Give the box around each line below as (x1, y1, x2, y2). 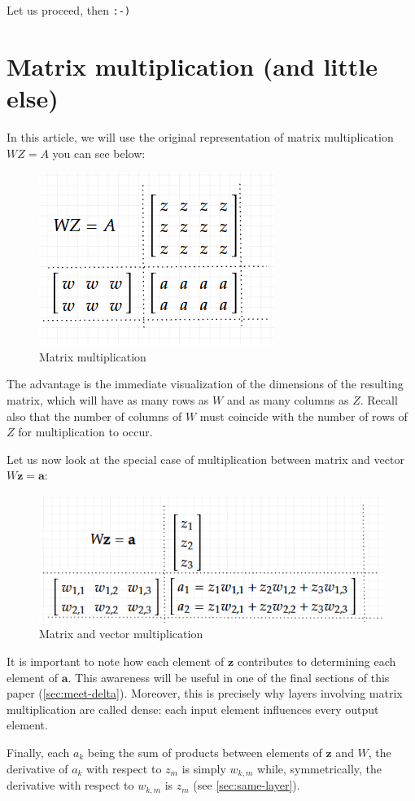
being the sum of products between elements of (87, 744, 322, 760)
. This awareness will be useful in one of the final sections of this (68, 668, 390, 685)
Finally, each (7, 744, 70, 760)
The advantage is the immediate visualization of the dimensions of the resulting (7, 375, 404, 392)
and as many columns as (226, 391, 349, 408)
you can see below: (52, 144, 146, 161)
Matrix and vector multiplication (39, 625, 203, 642)
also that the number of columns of (7, 407, 182, 424)
